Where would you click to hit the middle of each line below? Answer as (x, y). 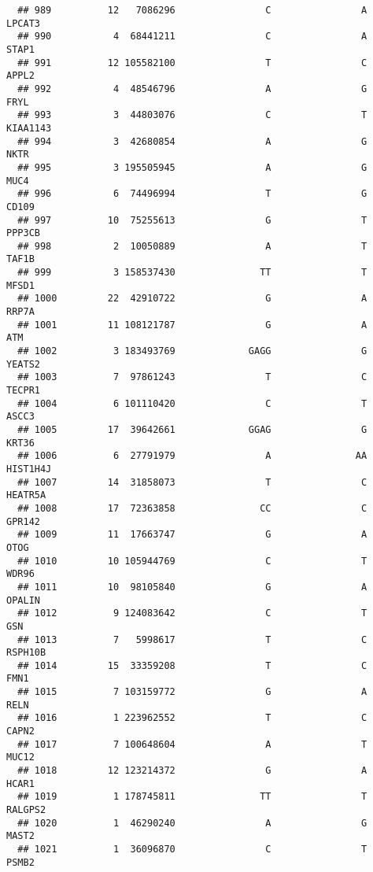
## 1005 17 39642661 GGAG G (192, 430)
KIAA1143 (29, 128)
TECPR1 (23, 391)
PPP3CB (23, 233)
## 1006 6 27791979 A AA (192, 456)
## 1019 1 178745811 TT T (192, 797)
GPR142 (23, 521)
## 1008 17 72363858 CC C (192, 508)
